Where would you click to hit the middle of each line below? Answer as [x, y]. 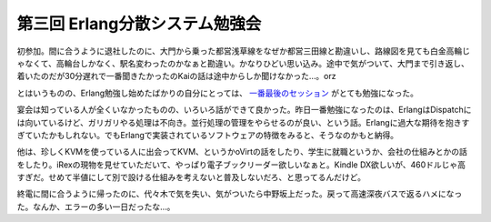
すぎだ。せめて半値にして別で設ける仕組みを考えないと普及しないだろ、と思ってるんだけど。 [191, 177]
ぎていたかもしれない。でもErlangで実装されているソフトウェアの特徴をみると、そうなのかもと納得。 [208, 135]
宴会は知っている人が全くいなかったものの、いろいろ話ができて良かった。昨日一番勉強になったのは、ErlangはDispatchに [244, 110]
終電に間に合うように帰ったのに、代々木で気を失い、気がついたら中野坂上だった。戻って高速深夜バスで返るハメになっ [240, 194]
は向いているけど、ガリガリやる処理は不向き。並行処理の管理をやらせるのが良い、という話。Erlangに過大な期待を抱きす [243, 122]
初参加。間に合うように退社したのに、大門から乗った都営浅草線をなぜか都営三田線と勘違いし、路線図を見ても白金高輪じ [243, 51]
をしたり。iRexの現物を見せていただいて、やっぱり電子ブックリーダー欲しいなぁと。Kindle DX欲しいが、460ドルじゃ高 [241, 165]
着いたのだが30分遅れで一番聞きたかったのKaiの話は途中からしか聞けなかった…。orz [176, 76]
